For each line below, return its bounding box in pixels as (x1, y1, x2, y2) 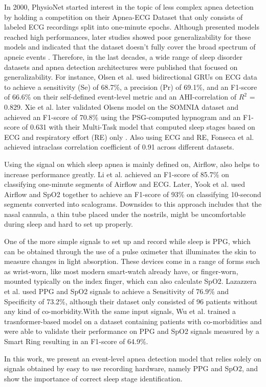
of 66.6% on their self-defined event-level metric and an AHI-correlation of (4, 91, 237, 102)
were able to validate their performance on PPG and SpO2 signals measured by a (4, 326, 259, 336)
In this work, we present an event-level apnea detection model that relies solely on (4, 353, 261, 364)
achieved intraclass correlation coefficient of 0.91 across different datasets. (4, 141, 234, 152)
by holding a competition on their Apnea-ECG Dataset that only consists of (4, 11, 243, 22)
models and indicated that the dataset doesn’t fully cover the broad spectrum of (4, 41, 256, 52)
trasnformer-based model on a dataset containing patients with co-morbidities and (4, 316, 262, 326)
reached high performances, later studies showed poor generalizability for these (4, 31, 251, 42)
